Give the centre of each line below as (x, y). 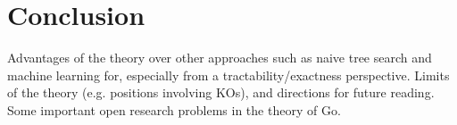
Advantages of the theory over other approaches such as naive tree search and (220, 58)
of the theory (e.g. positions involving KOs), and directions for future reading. (221, 92)
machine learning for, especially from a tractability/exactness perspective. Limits (228, 75)
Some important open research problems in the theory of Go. (174, 109)
